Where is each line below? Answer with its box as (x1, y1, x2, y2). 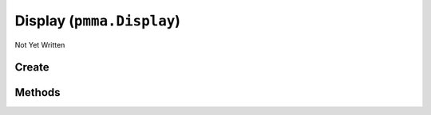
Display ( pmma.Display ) (14, 12, 181, 29)
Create (14, 60, 49, 75)
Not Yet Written (14, 40, 65, 49)
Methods (14, 86, 61, 99)
